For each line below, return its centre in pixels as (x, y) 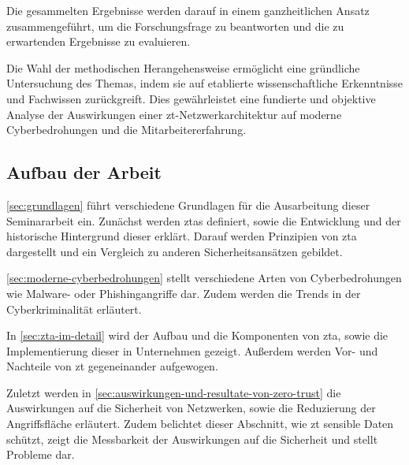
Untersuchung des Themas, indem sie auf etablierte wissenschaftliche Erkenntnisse (205, 83)
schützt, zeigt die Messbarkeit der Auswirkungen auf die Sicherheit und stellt (192, 439)
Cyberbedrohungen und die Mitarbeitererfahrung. (126, 130)
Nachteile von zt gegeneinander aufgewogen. (112, 366)
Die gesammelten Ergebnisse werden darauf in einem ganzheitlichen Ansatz (188, 10)
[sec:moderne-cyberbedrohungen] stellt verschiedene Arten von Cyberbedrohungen (204, 278)
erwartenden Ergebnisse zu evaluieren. (99, 41)
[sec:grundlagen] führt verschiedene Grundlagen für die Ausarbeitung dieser (188, 205)
